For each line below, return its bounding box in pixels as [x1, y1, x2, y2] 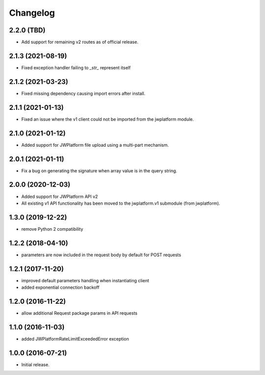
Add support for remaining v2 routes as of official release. [21, 39, 138, 45]
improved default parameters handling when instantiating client [21, 277, 149, 283]
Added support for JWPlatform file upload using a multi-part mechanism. [21, 142, 169, 148]
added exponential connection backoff [21, 285, 100, 290]
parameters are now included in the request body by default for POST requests [21, 252, 182, 258]
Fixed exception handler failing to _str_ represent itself [21, 64, 131, 71]
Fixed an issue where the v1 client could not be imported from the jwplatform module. [21, 116, 194, 122]
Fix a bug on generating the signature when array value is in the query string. [21, 167, 178, 174]
